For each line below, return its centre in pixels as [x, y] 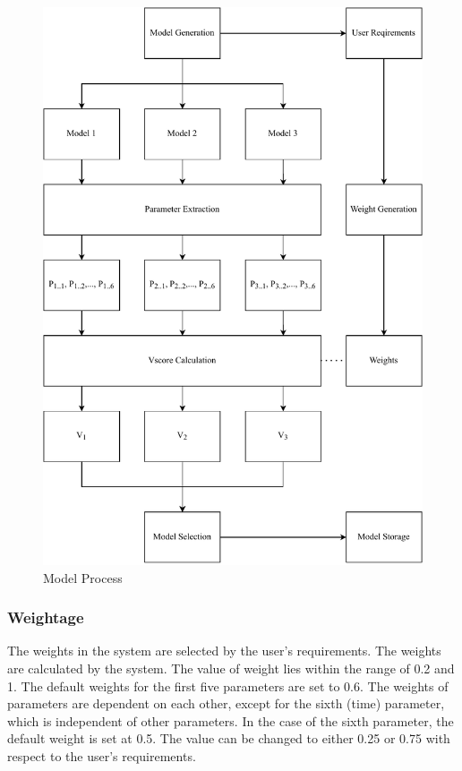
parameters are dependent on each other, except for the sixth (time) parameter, [226, 703]
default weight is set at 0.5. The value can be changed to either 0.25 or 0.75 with [229, 738]
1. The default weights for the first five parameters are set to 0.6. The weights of [228, 685]
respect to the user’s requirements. [102, 755]
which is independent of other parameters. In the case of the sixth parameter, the [231, 720]
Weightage [46, 617]
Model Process [83, 577]
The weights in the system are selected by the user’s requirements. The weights [224, 651]
